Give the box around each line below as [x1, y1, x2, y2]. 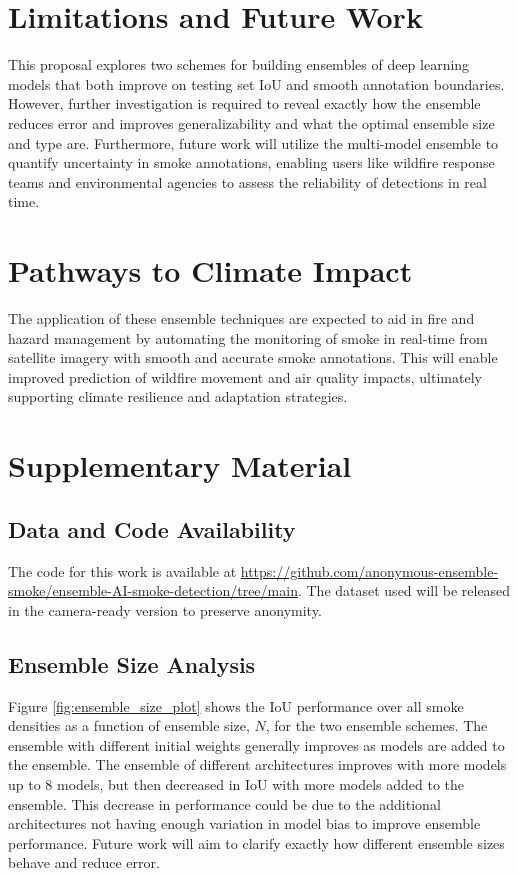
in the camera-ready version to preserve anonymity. [8, 599, 322, 620]
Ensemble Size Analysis [8, 648, 256, 679]
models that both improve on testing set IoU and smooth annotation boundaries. [8, 73, 505, 94]
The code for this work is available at [8, 560, 237, 581]
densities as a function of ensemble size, [8, 715, 250, 736]
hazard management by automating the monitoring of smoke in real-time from [8, 327, 488, 348]
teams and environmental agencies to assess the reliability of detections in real [8, 171, 487, 192]
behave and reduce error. [8, 852, 160, 873]
